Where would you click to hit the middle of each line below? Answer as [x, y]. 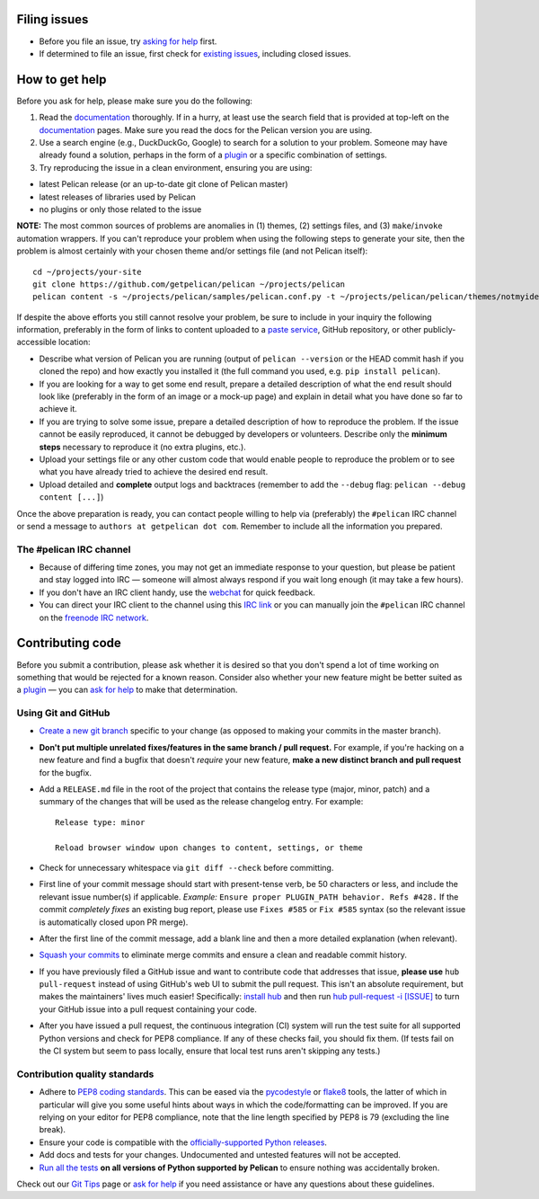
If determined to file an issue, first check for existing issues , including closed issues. [195, 53]
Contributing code [69, 643]
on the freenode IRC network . [94, 617]
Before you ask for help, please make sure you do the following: [135, 101]
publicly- [440, 330]
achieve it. [58, 409]
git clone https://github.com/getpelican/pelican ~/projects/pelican [189, 284]
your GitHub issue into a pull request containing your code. [148, 1009]
